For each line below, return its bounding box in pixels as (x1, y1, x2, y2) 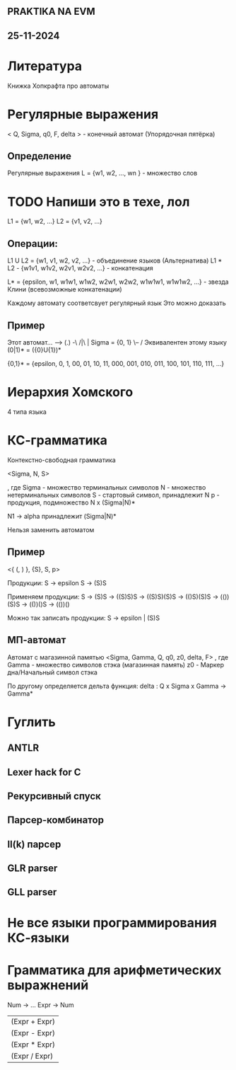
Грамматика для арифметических (7, 962, 222, 978)
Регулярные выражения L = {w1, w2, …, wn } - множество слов (7, 169, 198, 178)
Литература (7, 58, 83, 74)
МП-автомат (7, 634, 66, 646)
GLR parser (7, 863, 58, 875)
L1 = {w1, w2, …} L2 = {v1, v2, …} (7, 217, 102, 226)
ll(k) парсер (7, 838, 61, 850)
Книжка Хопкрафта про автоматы (7, 81, 110, 90)
